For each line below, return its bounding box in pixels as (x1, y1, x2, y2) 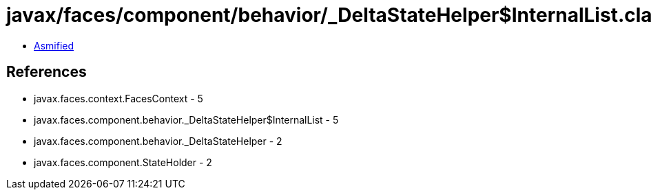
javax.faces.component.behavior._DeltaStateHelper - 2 (34, 135, 282, 147)
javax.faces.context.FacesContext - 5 (34, 92, 203, 104)
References (6, 63, 87, 81)
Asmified (34, 39, 74, 51)
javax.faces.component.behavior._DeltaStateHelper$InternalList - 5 (34, 113, 339, 126)
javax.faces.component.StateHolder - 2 (34, 156, 212, 168)
